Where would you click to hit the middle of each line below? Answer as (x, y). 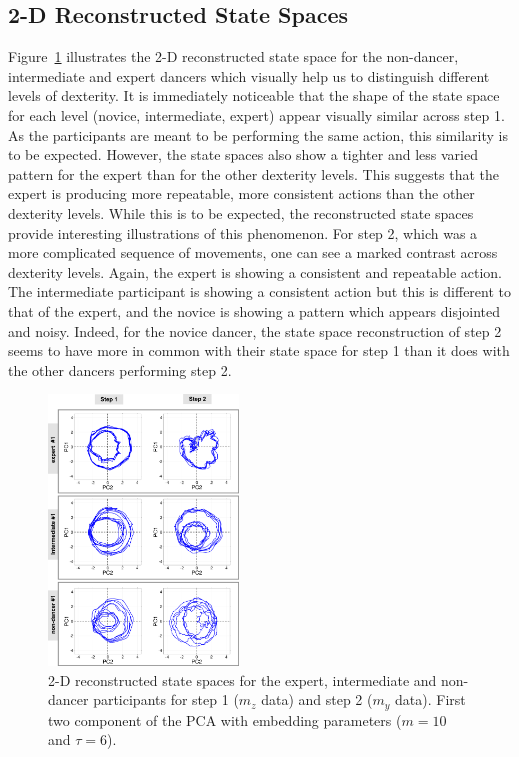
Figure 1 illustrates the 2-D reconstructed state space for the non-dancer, (233, 56)
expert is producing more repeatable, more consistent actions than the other (241, 193)
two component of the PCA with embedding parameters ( (225, 719)
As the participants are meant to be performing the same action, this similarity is (258, 134)
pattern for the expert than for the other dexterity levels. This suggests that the (254, 173)
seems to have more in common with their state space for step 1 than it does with (259, 350)
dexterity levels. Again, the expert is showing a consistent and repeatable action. (255, 271)
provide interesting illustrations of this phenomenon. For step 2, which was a (243, 232)
